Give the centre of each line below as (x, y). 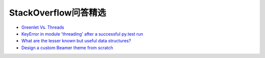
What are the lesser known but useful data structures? (76, 41)
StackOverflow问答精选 (58, 13)
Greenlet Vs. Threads (43, 27)
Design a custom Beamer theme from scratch (67, 48)
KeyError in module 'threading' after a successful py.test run (82, 34)
